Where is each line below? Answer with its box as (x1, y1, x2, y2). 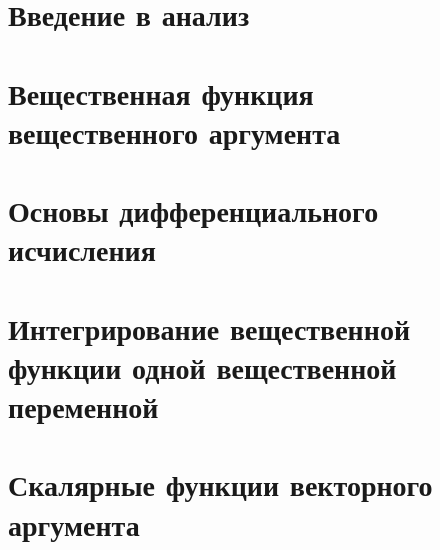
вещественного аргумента (8, 111, 341, 152)
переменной (8, 386, 159, 427)
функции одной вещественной (8, 346, 397, 387)
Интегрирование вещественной (8, 307, 411, 348)
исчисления (8, 229, 156, 270)
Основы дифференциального (8, 190, 379, 231)
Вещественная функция (8, 72, 314, 113)
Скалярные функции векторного (8, 464, 433, 505)
